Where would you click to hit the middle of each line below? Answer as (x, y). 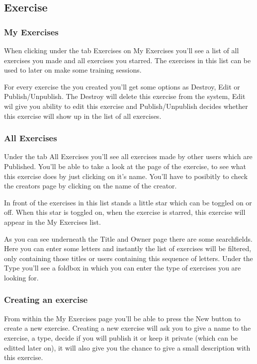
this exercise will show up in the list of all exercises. (83, 116)
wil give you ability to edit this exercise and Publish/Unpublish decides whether (126, 106)
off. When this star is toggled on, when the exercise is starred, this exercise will (125, 212)
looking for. (21, 277)
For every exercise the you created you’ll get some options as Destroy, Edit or (122, 86)
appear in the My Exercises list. (52, 222)
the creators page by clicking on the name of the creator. (90, 186)
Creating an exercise (46, 300)
